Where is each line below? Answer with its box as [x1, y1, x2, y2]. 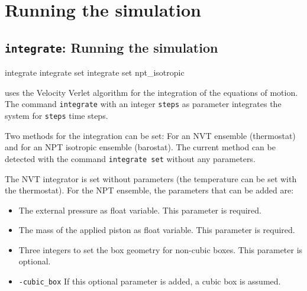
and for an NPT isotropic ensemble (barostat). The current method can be [5, 141, 276, 153]
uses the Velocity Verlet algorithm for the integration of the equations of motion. [5, 86, 298, 98]
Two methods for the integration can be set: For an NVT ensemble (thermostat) [5, 129, 296, 141]
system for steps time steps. [5, 109, 108, 121]
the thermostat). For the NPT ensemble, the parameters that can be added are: [5, 184, 294, 196]
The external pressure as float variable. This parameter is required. [18, 203, 261, 216]
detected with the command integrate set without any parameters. [5, 152, 256, 164]
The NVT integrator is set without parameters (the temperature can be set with [5, 172, 297, 185]
